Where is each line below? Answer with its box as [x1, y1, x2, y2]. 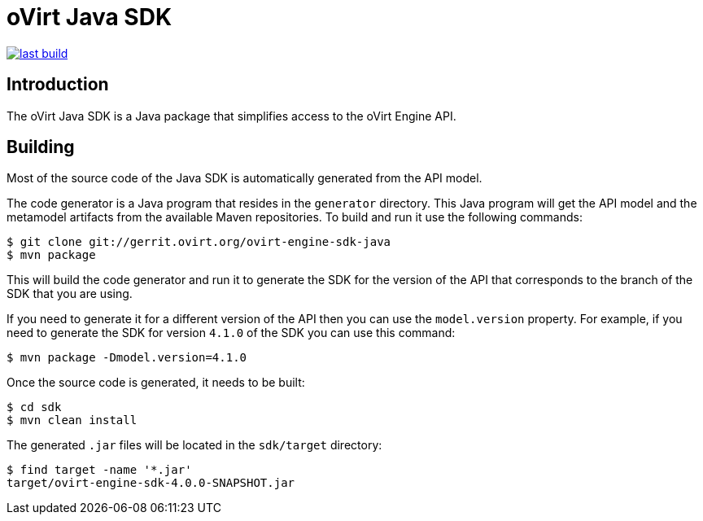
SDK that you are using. [7, 287, 133, 301]
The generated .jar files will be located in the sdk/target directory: [7, 438, 382, 453]
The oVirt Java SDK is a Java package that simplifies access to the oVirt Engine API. [7, 108, 456, 123]
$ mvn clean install [7, 414, 138, 427]
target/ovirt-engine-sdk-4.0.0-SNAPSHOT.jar [7, 476, 295, 490]
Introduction [7, 74, 109, 95]
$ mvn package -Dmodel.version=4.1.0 [7, 351, 247, 365]
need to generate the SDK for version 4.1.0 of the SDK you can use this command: [7, 326, 456, 340]
